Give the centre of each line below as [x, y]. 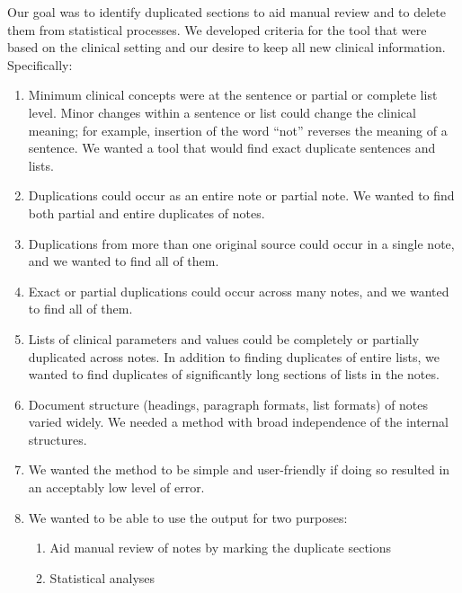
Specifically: [40, 64]
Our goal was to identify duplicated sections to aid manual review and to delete [227, 12]
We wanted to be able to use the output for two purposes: [188, 517]
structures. [58, 439]
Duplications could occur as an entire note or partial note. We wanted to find [241, 195]
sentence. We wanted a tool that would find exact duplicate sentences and [232, 148]
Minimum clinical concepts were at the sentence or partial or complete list [233, 95]
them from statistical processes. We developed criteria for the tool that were [217, 29]
